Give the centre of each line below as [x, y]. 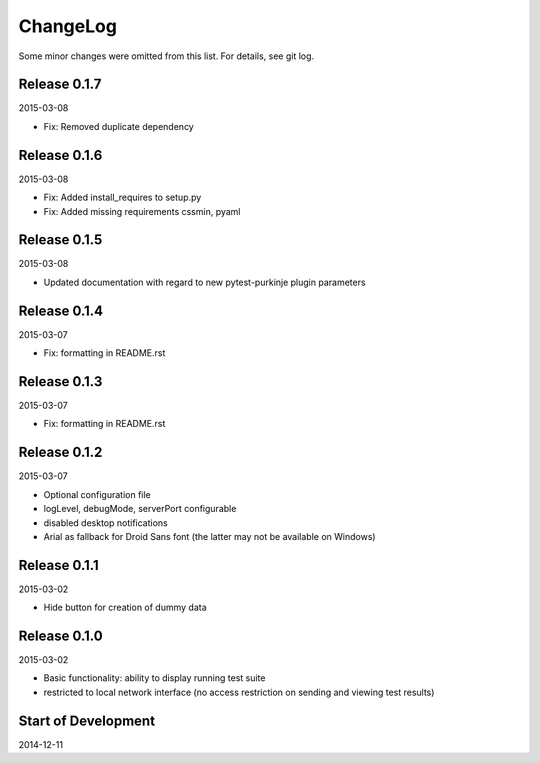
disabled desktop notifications [106, 522]
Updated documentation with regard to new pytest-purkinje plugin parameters [204, 282]
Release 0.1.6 [60, 155]
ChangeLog [67, 26]
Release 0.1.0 [61, 636]
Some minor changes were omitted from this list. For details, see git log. [166, 56]
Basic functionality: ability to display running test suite [154, 678]
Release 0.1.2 [60, 452]
